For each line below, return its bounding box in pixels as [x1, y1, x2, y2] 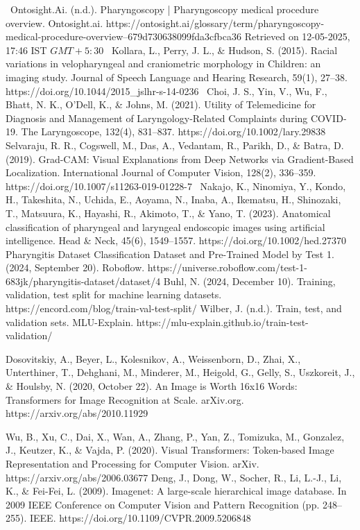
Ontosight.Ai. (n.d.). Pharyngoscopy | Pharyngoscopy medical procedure [10, 2, 319, 16]
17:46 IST [6, 42, 47, 57]
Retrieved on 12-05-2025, [244, 29, 350, 44]
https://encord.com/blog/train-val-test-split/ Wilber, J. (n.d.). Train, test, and [6, 301, 342, 316]
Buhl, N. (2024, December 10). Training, [163, 273, 336, 288]
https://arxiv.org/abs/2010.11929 [6, 406, 148, 420]
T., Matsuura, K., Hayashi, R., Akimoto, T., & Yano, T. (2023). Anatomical [6, 205, 331, 220]
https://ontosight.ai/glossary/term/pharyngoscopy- [105, 15, 325, 30]
